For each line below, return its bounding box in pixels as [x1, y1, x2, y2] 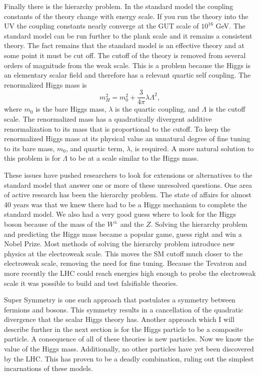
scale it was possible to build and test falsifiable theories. [4, 277, 178, 288]
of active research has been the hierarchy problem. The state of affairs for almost [4, 189, 251, 200]
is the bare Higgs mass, [35, 104, 106, 114]
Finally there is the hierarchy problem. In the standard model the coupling [4, 1, 233, 11]
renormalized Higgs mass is [4, 79, 87, 90]
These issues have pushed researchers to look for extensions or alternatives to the [4, 169, 252, 180]
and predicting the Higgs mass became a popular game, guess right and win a [4, 228, 242, 239]
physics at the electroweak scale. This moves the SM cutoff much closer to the [4, 248, 243, 258]
